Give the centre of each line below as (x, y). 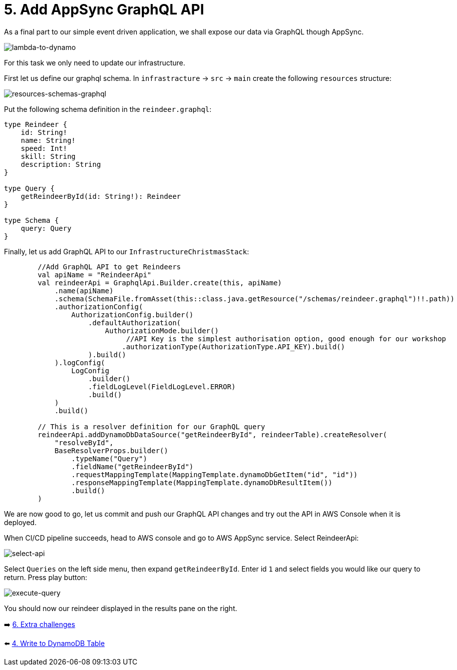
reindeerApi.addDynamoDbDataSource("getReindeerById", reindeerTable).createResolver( (213, 434)
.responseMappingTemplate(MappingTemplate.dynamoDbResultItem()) (202, 482)
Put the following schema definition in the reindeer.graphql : (108, 109)
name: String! (48, 140)
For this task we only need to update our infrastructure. (95, 62)
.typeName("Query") (109, 458)
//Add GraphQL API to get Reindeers (109, 267)
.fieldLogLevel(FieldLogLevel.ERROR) (162, 386)
